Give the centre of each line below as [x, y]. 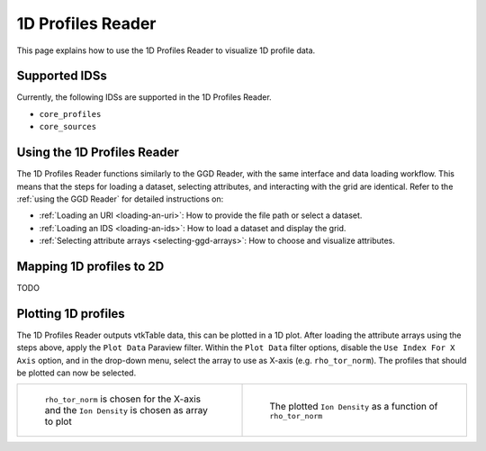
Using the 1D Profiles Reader [98, 153]
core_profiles [70, 114]
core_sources [68, 127]
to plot [58, 421]
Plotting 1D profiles [71, 314]
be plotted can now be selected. [76, 373]
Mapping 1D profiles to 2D [90, 266]
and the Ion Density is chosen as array [126, 410]
